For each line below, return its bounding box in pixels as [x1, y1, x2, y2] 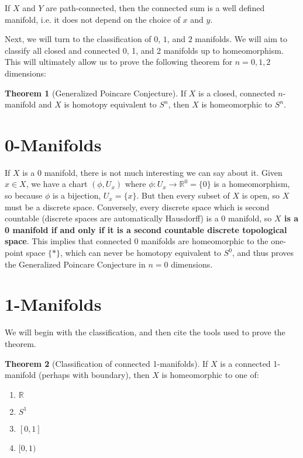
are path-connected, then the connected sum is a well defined [46, 2, 265, 13]
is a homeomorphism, [214, 178, 290, 190]
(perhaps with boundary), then [38, 369, 150, 381]
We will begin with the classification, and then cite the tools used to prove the [5, 326, 285, 338]
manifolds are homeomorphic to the [141, 235, 268, 247]
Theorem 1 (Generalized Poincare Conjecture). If [5, 86, 187, 99]
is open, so [242, 189, 280, 202]
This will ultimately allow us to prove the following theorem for [5, 55, 233, 68]
